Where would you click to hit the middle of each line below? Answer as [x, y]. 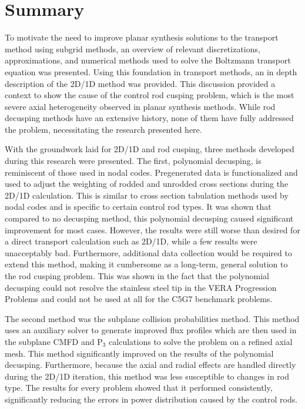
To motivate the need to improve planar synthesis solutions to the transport [142, 37]
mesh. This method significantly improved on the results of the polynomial [139, 353]
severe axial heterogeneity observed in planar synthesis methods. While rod [140, 106]
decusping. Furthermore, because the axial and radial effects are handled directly [150, 365]
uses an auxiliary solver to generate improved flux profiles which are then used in [151, 330]
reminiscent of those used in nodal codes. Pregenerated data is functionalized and [151, 172]
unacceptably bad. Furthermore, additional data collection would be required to [148, 252]
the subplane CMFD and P [54, 341]
